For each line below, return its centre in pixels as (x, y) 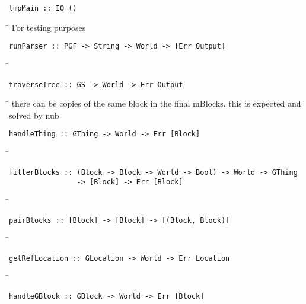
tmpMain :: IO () (43, 8)
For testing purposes (49, 27)
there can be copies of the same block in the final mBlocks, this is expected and (156, 103)
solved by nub (34, 115)
